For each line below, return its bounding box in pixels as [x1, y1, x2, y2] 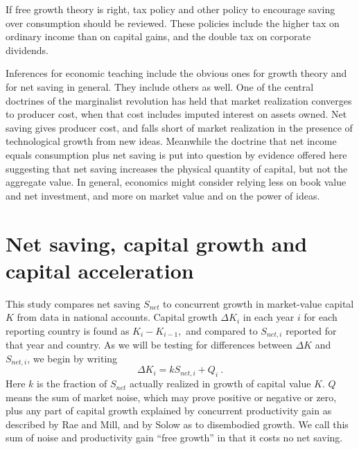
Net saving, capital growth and [6, 229, 308, 257]
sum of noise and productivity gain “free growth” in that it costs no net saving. [6, 430, 343, 445]
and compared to [186, 323, 258, 337]
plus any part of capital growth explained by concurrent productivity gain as [6, 403, 332, 418]
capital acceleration [6, 256, 194, 284]
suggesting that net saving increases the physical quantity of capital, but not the [6, 161, 348, 175]
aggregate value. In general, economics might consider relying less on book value [6, 175, 347, 189]
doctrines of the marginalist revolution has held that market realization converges [6, 93, 352, 107]
